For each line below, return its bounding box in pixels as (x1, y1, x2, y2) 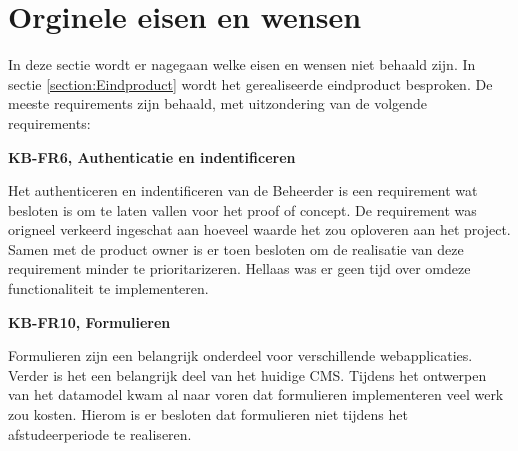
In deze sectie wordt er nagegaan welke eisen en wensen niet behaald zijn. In (8, 54, 476, 75)
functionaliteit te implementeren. (8, 278, 209, 299)
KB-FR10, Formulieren (8, 311, 171, 332)
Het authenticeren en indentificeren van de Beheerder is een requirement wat (8, 180, 478, 201)
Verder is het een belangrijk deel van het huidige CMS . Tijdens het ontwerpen (8, 364, 487, 385)
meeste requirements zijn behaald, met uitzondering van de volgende (8, 93, 428, 114)
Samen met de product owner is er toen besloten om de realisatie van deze (8, 238, 464, 259)
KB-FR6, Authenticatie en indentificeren (8, 146, 296, 167)
